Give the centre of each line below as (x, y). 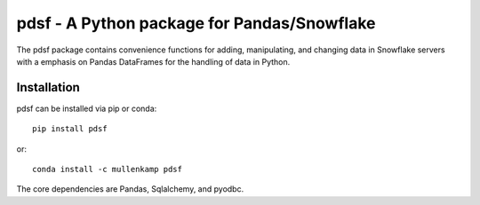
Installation (48, 87)
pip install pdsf (70, 129)
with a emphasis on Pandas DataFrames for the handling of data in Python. (153, 61)
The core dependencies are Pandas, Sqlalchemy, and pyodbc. (130, 189)
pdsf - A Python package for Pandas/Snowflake (196, 23)
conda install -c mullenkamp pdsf (107, 170)
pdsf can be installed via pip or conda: (87, 108)
